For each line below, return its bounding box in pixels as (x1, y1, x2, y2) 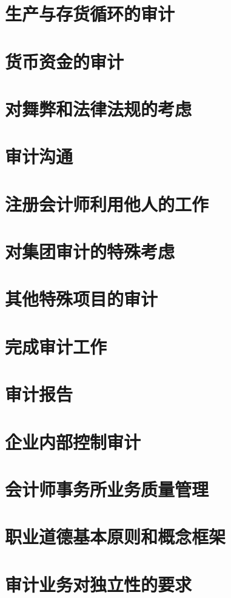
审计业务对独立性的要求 (5, 571, 192, 596)
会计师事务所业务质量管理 (5, 476, 209, 501)
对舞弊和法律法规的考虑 (5, 96, 192, 121)
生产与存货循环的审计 (5, 1, 175, 26)
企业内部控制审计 (5, 429, 141, 454)
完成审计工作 (5, 334, 107, 358)
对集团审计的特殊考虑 (5, 239, 175, 264)
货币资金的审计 (5, 49, 124, 73)
